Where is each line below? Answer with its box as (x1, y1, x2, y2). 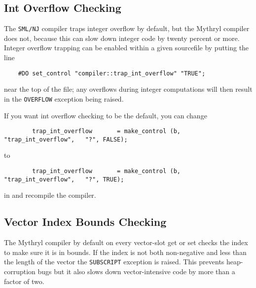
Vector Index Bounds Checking (4, 214, 167, 229)
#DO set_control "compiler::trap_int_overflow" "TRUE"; (18, 70, 206, 77)
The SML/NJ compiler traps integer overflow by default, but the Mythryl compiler (4, 23, 250, 34)
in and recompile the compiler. (4, 190, 96, 200)
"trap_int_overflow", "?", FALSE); (4, 136, 128, 143)
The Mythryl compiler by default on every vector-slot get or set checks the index (4, 237, 248, 248)
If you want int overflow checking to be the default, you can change (4, 110, 207, 120)
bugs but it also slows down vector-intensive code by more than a (37, 266, 235, 276)
